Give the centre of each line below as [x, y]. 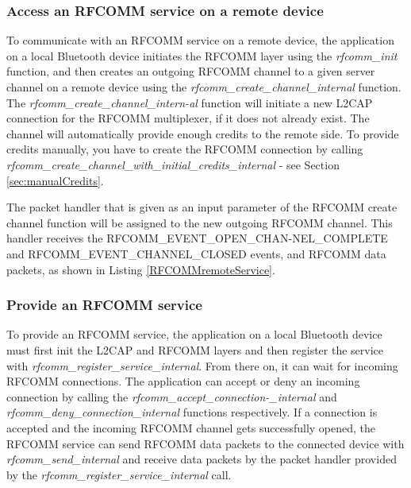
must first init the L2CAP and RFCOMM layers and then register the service [195, 349]
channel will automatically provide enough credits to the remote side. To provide [203, 133]
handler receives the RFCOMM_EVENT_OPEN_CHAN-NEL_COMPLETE [197, 238]
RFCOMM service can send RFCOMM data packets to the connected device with [205, 443]
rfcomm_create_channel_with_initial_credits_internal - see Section [173, 164]
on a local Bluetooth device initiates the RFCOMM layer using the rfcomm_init [202, 55]
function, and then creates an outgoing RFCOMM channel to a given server [191, 71]
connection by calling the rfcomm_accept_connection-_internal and [172, 396]
